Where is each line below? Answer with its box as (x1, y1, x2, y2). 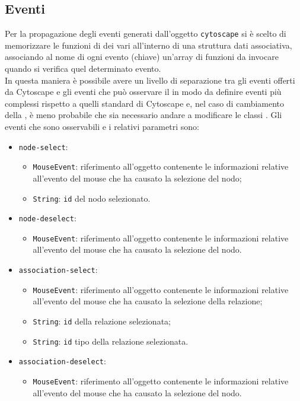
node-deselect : (18, 212, 76, 224)
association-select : (18, 263, 98, 276)
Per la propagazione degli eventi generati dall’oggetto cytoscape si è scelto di (5, 27, 286, 40)
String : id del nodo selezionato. (33, 192, 151, 204)
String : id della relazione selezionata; (33, 314, 171, 327)
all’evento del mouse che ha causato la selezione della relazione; (33, 295, 263, 307)
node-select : (18, 140, 68, 152)
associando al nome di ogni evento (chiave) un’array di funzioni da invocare (5, 50, 279, 63)
